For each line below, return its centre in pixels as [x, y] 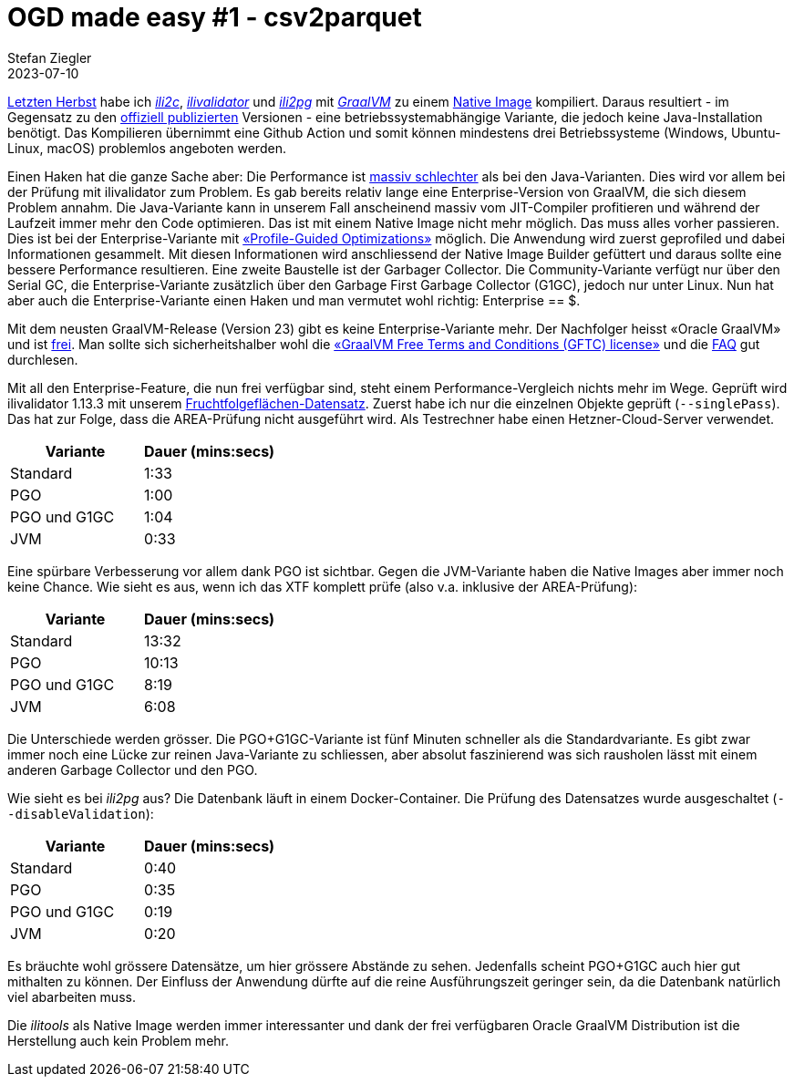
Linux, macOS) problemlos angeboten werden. [147, 148]
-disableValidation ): [81, 813]
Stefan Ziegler [50, 57]
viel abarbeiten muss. [72, 996]
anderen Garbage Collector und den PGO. [133, 769]
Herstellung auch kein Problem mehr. [119, 1040]
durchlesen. [43, 359]
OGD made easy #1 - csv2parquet [215, 17]
